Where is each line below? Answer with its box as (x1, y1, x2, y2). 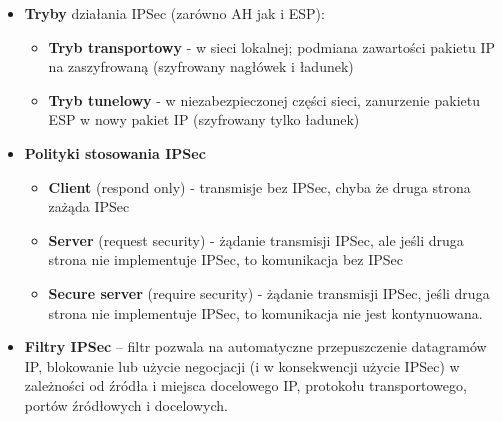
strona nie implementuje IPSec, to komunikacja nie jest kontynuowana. (48, 302, 483, 323)
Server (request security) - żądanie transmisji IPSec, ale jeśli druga (48, 229, 464, 250)
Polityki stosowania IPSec (24, 142, 206, 163)
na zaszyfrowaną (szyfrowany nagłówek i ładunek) (48, 56, 354, 77)
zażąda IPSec (48, 196, 130, 217)
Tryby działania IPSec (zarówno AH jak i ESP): (24, 3, 325, 23)
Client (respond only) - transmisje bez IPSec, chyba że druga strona (48, 176, 471, 197)
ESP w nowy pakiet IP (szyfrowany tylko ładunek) (48, 109, 360, 130)
